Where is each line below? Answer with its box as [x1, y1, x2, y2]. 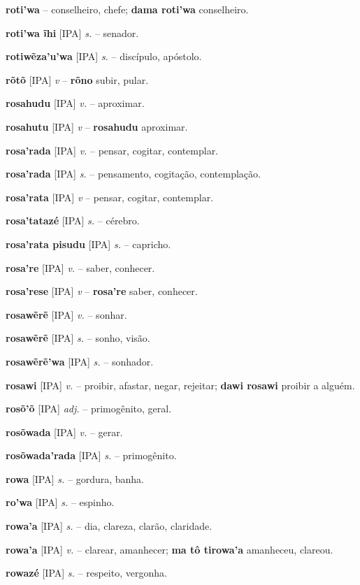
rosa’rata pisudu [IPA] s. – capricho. [6, 236, 171, 251]
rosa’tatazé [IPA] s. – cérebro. [6, 213, 140, 228]
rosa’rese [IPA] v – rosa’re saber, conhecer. [6, 284, 198, 298]
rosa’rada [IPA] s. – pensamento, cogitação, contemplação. [6, 166, 261, 181]
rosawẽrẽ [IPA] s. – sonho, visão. [6, 331, 150, 345]
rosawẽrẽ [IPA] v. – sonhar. [6, 307, 127, 322]
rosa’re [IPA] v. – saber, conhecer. [6, 260, 155, 275]
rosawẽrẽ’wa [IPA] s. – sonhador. [6, 354, 154, 368]
